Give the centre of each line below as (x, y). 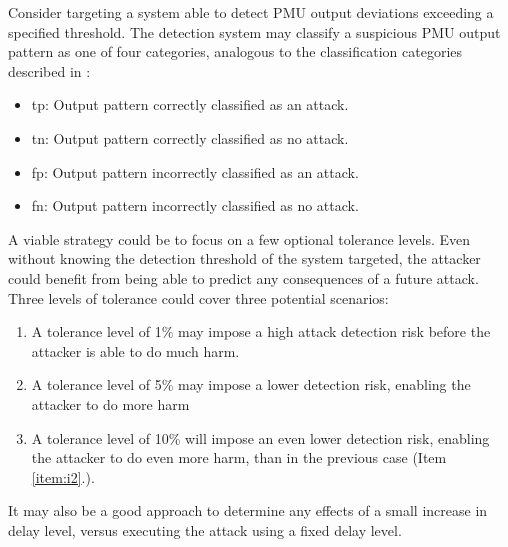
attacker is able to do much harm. (135, 350)
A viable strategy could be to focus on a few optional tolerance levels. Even (239, 238)
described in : (49, 70)
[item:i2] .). (63, 476)
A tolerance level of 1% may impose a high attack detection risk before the (261, 331)
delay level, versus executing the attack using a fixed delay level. (205, 529)
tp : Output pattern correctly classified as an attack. (190, 104)
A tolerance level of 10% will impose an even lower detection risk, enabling (260, 437)
